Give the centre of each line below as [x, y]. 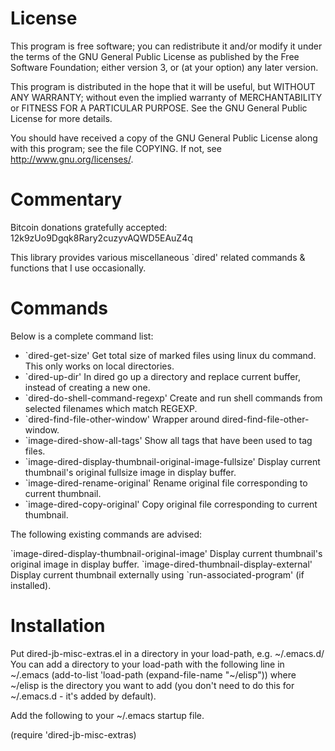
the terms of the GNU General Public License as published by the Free [155, 56]
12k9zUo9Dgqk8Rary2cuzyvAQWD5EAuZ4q [101, 238]
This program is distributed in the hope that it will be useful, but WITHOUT [163, 86]
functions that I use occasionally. [78, 268]
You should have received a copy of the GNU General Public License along [164, 138]
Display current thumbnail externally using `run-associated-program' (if [157, 574]
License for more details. [61, 118]
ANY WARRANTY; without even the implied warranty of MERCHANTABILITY [166, 97]
